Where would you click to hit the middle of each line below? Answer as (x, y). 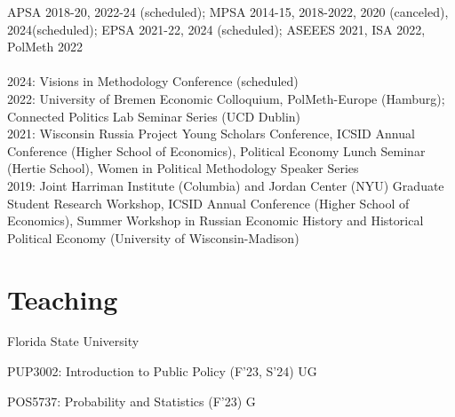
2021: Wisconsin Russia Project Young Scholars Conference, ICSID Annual (211, 134)
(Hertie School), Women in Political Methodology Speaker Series (183, 168)
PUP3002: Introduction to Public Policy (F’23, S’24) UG (162, 371)
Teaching (63, 299)
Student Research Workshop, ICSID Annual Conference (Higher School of (208, 203)
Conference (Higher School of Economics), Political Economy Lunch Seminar (216, 150)
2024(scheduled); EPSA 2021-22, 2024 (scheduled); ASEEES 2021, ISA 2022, (216, 29)
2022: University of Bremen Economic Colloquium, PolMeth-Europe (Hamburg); (226, 98)
